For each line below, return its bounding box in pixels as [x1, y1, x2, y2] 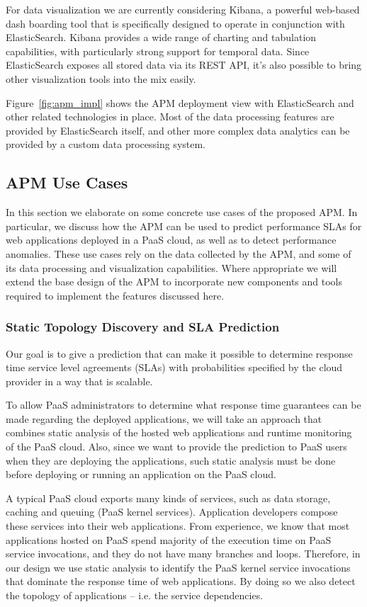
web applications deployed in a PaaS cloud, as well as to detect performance [6, 232, 337, 247]
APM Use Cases [6, 171, 128, 193]
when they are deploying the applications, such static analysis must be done [6, 453, 336, 467]
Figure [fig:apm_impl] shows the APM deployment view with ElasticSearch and [6, 95, 354, 110]
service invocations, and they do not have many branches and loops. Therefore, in [6, 546, 361, 561]
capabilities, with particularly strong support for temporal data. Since [6, 43, 310, 58]
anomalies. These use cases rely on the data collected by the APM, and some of [6, 246, 351, 261]
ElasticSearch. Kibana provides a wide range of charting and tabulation [6, 30, 317, 45]
